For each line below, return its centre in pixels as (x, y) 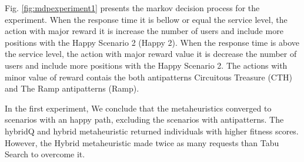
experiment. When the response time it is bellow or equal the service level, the (146, 19)
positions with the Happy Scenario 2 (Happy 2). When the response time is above (152, 42)
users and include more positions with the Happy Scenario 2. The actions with (146, 65)
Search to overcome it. (45, 154)
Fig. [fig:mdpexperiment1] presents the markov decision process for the (132, 8)
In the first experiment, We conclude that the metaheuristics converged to (138, 108)
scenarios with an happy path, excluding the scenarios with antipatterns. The (144, 119)
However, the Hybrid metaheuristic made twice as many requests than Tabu (142, 142)
